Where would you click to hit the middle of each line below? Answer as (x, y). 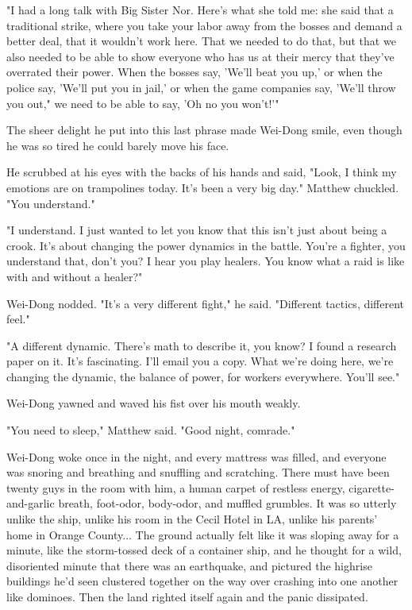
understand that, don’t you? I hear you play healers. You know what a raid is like (206, 261)
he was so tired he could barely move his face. (118, 145)
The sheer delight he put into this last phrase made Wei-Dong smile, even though (204, 130)
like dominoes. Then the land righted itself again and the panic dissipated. (187, 596)
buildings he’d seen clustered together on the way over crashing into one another (202, 581)
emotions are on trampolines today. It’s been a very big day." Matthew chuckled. (203, 187)
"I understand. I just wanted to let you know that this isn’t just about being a (197, 230)
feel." (18, 319)
